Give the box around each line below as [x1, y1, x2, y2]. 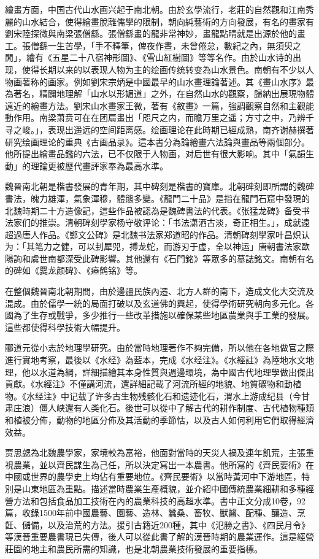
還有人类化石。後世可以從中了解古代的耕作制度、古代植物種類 [64, 401, 314, 414]
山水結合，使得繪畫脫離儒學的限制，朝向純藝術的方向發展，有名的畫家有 [21, 15, 314, 28]
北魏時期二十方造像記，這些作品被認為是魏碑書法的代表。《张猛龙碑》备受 [5, 204, 301, 217]
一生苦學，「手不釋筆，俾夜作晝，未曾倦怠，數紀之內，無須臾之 [47, 39, 301, 52]
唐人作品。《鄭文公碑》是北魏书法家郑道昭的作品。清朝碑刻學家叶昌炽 [21, 228, 301, 241]
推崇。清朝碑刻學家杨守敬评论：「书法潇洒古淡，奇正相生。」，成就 [39, 216, 301, 229]
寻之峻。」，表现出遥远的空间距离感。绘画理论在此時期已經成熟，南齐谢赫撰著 [5, 123, 314, 136]
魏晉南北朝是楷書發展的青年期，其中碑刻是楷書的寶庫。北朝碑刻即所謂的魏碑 [5, 180, 314, 193]
